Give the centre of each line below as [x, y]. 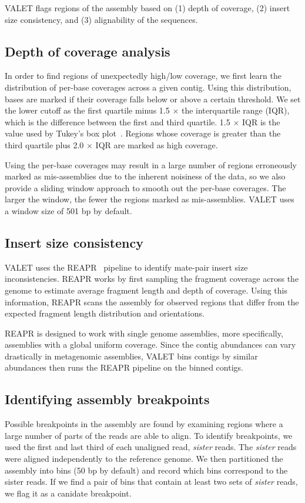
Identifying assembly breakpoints [107, 399]
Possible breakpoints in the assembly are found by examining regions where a [144, 424]
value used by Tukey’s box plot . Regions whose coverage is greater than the [143, 133]
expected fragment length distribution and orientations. [105, 313]
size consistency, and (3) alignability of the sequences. [101, 19]
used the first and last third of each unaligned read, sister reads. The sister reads [151, 447]
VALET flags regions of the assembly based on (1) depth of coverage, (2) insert [148, 8]
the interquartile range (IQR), [235, 110]
